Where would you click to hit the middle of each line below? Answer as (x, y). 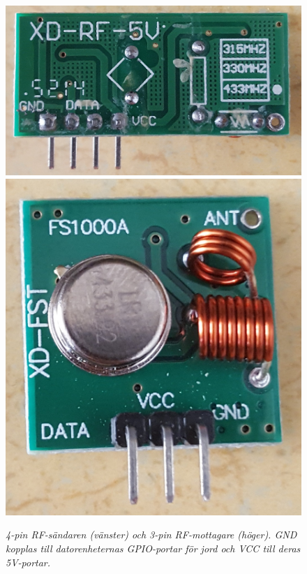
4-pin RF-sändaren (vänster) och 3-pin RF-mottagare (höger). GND (151, 535)
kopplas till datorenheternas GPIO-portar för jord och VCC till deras (153, 548)
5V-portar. (28, 562)
